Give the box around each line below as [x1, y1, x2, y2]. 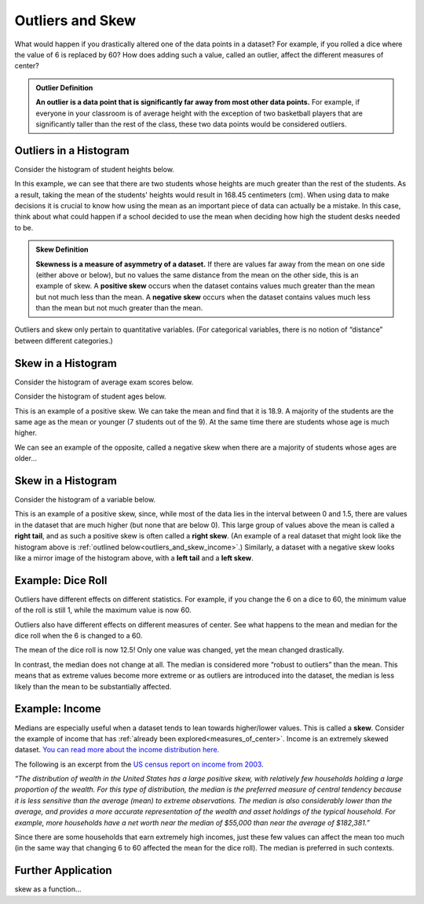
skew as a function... [14, 884, 82, 894]
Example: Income [14, 702, 101, 715]
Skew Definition [35, 244, 90, 255]
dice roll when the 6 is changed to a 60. [14, 631, 143, 641]
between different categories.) [14, 336, 113, 345]
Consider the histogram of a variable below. [14, 495, 156, 505]
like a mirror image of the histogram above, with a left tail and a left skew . [14, 553, 254, 562]
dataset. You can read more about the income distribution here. [14, 745, 220, 755]
